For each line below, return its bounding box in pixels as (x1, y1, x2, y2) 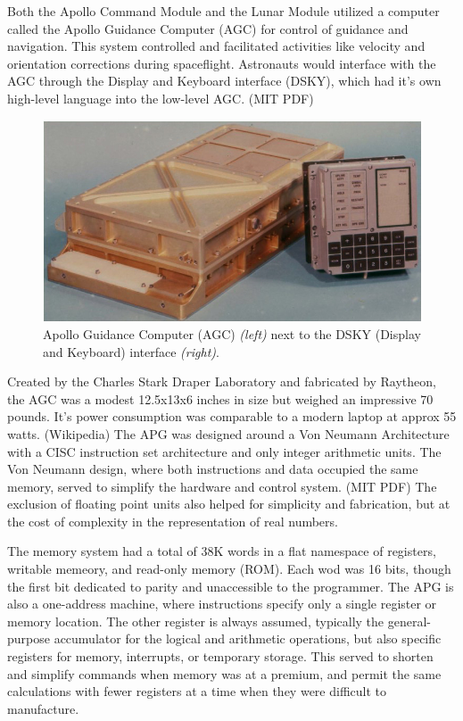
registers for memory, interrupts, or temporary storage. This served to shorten (7, 647, 434, 666)
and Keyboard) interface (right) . (43, 342, 219, 360)
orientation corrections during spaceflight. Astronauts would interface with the (7, 54, 436, 72)
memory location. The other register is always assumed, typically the (7, 611, 384, 630)
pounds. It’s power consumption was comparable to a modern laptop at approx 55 (7, 407, 457, 426)
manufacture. (7, 699, 79, 717)
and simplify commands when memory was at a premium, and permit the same (7, 664, 442, 683)
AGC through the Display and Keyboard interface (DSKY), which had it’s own (7, 71, 442, 90)
